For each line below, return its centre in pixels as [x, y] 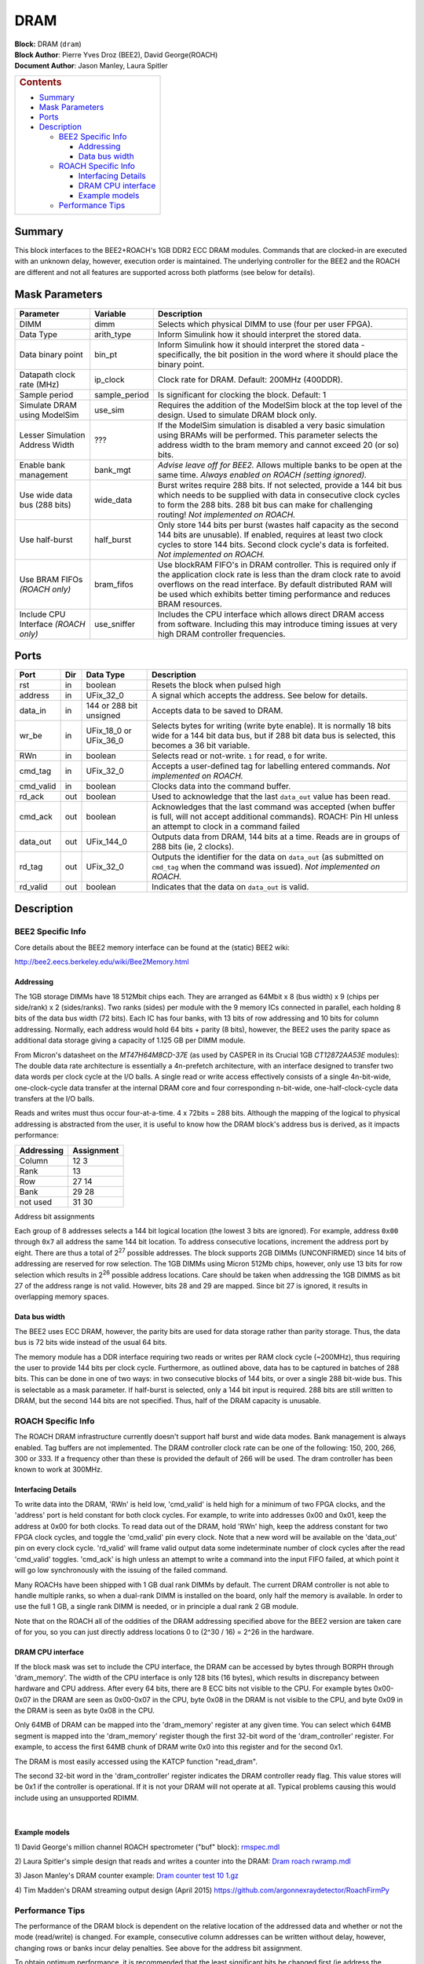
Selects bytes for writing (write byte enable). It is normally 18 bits [272, 726]
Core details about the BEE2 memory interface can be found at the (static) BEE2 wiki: [152, 947]
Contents [40, 82]
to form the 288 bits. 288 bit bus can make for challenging [265, 504]
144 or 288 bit [112, 705]
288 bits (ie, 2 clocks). [193, 847]
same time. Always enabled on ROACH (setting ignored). [262, 475]
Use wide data [46, 495]
